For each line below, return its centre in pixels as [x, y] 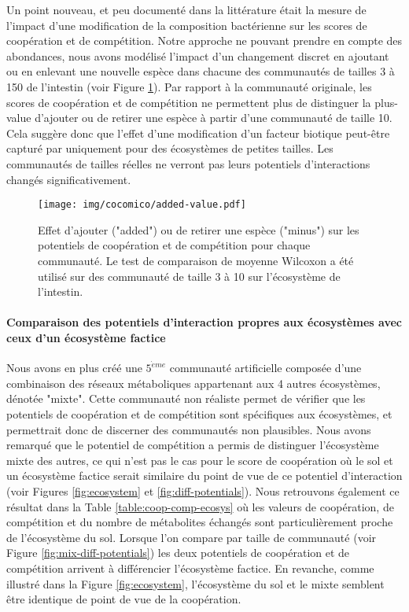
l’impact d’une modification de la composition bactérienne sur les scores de [187, 25]
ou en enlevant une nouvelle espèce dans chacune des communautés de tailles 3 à [201, 71]
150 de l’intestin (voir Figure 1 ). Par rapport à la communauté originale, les [189, 86]
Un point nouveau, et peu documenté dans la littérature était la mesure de [186, 9]
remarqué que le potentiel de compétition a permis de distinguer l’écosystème [193, 445]
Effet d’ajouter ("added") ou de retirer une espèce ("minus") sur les [199, 229]
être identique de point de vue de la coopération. [124, 599]
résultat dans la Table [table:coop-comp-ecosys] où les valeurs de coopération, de [200, 506]
